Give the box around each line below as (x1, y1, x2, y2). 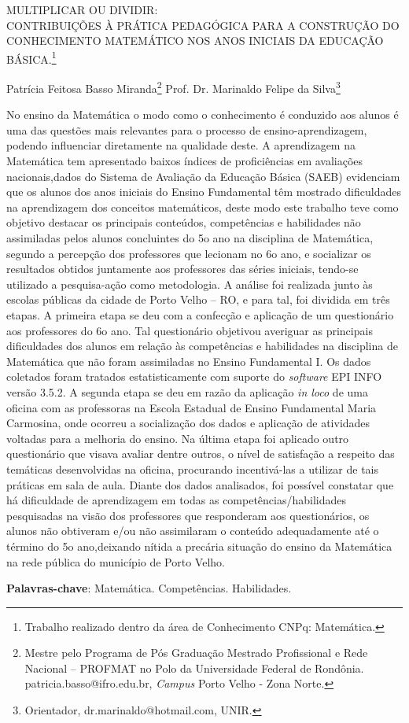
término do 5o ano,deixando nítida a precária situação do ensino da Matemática (6, 537, 392, 554)
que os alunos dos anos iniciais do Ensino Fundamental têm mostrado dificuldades (6, 183, 401, 200)
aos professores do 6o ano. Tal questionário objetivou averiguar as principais (6, 322, 373, 338)
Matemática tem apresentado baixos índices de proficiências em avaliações (6, 153, 363, 169)
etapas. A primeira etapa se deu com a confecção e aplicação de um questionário (6, 307, 394, 323)
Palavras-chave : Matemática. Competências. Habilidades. (6, 580, 292, 596)
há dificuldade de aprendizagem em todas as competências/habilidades (6, 492, 347, 508)
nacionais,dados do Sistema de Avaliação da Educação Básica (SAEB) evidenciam (6, 168, 400, 184)
